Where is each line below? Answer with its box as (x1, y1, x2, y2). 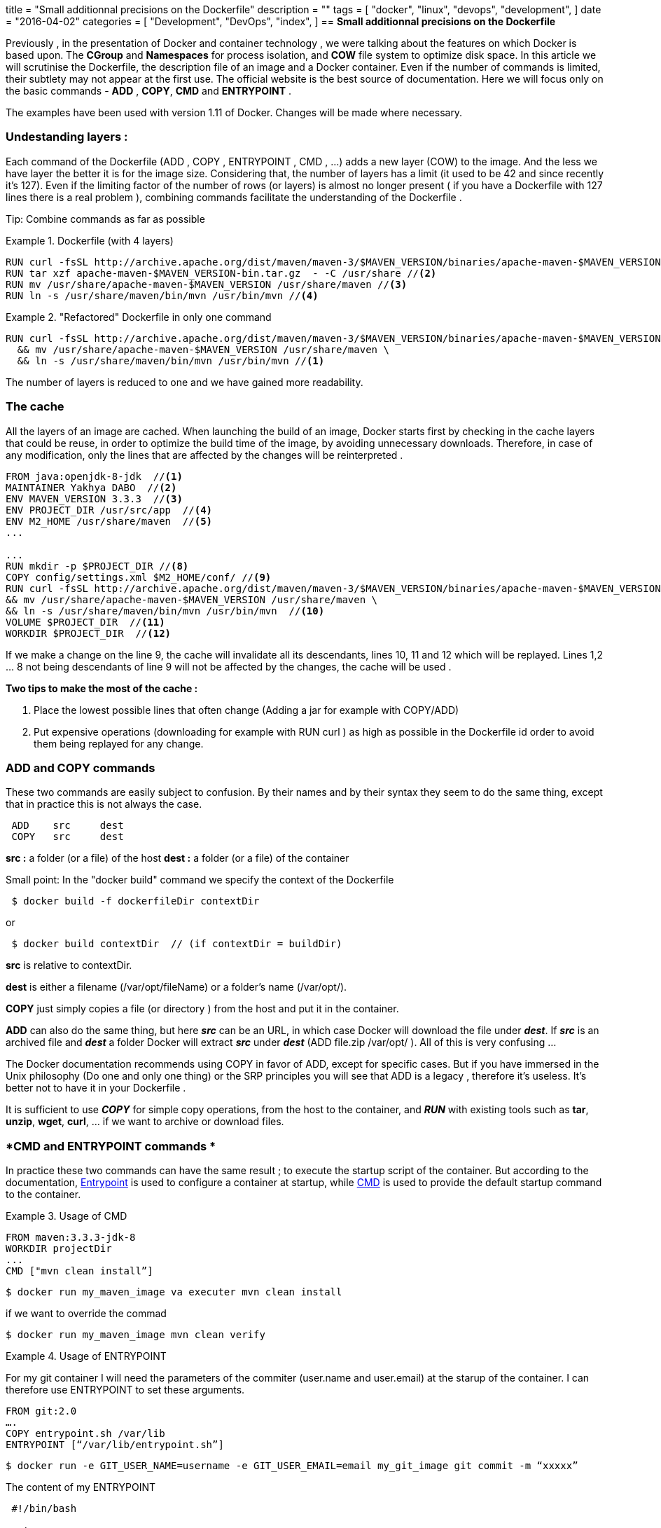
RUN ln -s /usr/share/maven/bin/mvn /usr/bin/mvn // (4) (6, 289, 319, 301)
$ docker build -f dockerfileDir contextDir (11, 895, 260, 907)
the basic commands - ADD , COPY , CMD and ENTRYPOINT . (6, 85, 292, 97)
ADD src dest (11, 820, 124, 832)
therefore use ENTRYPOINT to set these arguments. (6, 1384, 245, 1396)
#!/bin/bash (11, 1503, 77, 1514)
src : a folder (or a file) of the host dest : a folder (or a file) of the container (6, 852, 349, 865)
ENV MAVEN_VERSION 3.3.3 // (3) (6, 493, 183, 504)
